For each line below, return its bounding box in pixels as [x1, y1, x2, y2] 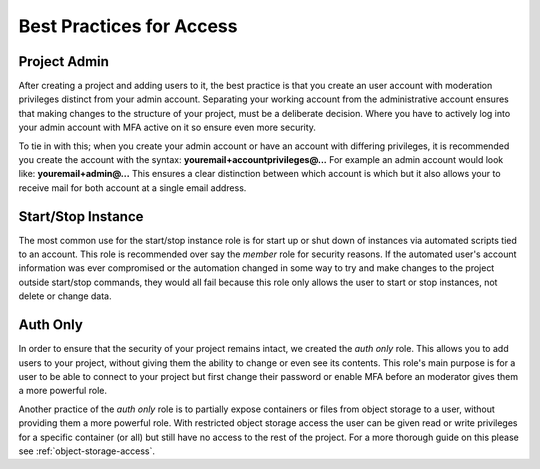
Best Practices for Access [18, 15, 238, 37]
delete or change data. [18, 290, 112, 302]
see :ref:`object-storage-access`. [18, 445, 155, 457]
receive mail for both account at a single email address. [18, 181, 247, 194]
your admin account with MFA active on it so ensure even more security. [18, 121, 317, 134]
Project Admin [18, 53, 110, 70]
